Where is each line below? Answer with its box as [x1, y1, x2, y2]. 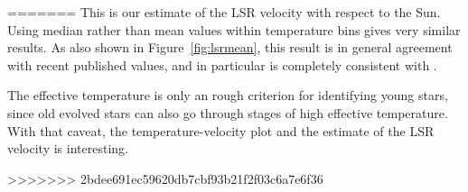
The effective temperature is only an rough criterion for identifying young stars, [7, 86, 448, 105]
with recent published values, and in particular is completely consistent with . [7, 55, 437, 74]
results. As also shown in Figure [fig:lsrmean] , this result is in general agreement [7, 38, 453, 57]
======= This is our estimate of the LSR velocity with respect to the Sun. [7, 3, 441, 21]
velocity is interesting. [7, 139, 128, 158]
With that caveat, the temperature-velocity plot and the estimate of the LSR [7, 121, 435, 140]
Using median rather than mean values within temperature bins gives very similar [7, 20, 461, 39]
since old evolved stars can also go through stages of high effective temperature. [7, 103, 448, 122]
